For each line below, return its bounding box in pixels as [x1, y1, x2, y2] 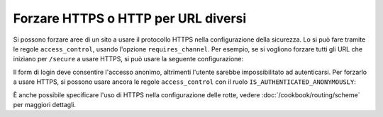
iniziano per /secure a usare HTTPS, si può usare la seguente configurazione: [13, 55, 244, 63]
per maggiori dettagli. [13, 100, 76, 109]
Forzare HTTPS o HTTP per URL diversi [13, 11, 247, 26]
